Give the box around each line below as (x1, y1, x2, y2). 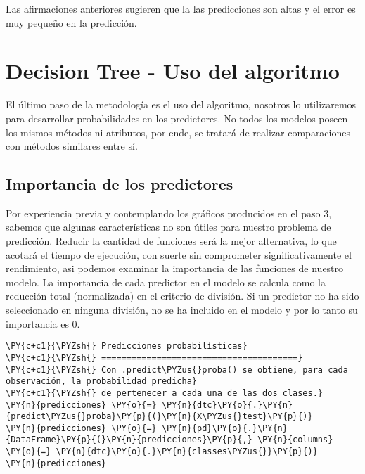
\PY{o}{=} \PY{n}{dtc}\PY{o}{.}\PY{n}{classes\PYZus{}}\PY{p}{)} (6, 447, 318, 457)
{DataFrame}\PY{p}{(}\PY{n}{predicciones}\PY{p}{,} (6, 435, 252, 445)
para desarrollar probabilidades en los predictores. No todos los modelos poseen (6, 110, 348, 125)
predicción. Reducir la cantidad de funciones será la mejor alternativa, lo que (6, 233, 337, 248)
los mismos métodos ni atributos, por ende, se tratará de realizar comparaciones (6, 124, 350, 139)
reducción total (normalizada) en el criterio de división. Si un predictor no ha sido (6, 288, 359, 303)
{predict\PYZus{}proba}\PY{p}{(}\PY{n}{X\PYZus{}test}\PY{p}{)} (6, 411, 313, 422)
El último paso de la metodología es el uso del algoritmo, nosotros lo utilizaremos (6, 97, 357, 112)
